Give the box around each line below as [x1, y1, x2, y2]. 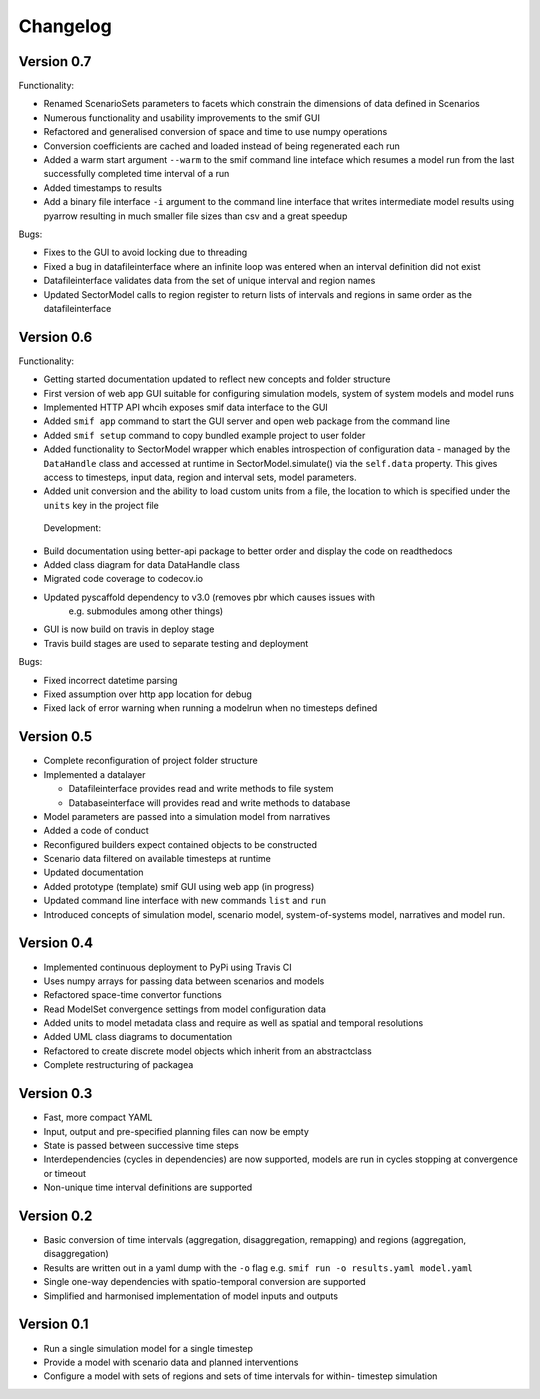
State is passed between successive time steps [43, 1139, 240, 1151]
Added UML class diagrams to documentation [43, 1031, 233, 1043]
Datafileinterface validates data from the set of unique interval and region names [43, 275, 376, 287]
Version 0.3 [18, 1085, 93, 1102]
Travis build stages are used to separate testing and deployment [43, 637, 309, 649]
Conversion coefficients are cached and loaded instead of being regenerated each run [43, 140, 400, 152]
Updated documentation [43, 866, 144, 879]
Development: [43, 522, 102, 534]
